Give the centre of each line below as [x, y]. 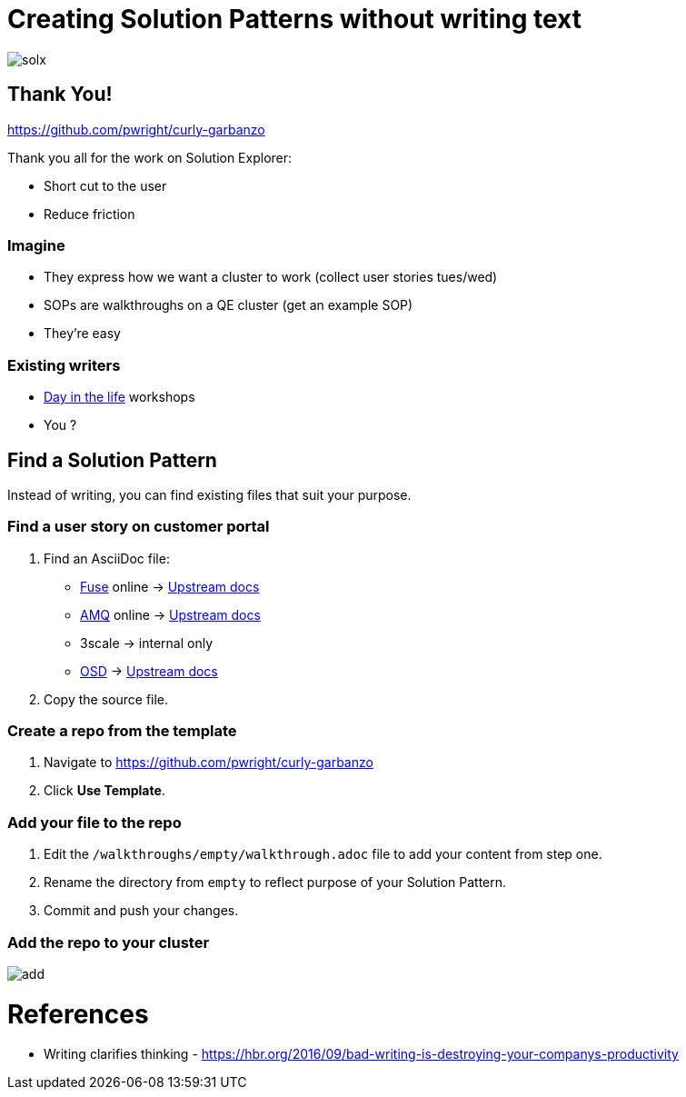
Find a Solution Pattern [112, 460]
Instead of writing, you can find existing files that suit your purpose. [209, 494]
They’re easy [82, 334]
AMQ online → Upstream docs [170, 614]
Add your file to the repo [94, 822]
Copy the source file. [106, 699]
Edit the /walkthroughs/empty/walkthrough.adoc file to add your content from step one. [323, 854]
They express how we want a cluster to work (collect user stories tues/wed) [271, 277]
